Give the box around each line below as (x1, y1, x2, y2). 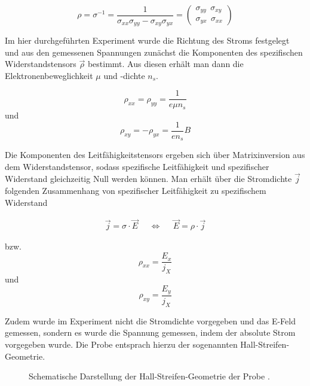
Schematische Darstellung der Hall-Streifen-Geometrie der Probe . (29, 370, 270, 382)
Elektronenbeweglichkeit (5, 69, 93, 81)
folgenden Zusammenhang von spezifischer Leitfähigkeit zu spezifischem (5, 184, 266, 197)
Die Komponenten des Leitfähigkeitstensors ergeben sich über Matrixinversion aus (5, 148, 305, 161)
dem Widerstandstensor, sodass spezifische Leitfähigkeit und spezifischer (5, 160, 269, 172)
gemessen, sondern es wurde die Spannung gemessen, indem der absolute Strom (5, 326, 296, 339)
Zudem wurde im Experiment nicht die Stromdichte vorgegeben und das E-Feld (5, 314, 296, 327)
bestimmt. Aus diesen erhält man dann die (87, 57, 244, 70)
